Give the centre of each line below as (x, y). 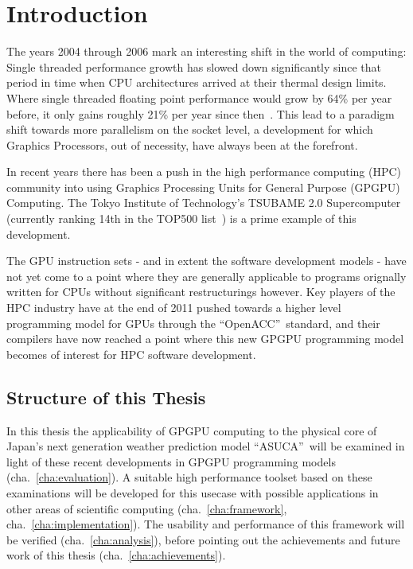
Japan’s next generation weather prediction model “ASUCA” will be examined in (206, 446)
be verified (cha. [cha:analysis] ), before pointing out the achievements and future (203, 539)
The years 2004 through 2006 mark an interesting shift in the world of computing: (206, 51)
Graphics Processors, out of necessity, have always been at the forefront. (182, 144)
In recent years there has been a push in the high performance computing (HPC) (204, 171)
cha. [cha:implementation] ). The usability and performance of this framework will (206, 524)
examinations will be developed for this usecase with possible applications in (193, 492)
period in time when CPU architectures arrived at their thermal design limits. (197, 82)
